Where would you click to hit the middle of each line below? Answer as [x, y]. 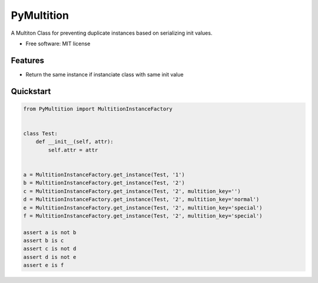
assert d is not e [50, 257]
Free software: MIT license [58, 44]
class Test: [41, 134]
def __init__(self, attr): [75, 142]
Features [27, 60]
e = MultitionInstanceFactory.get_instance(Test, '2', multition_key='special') [143, 208]
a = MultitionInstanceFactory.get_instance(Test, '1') [104, 174]
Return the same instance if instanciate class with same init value [105, 74]
